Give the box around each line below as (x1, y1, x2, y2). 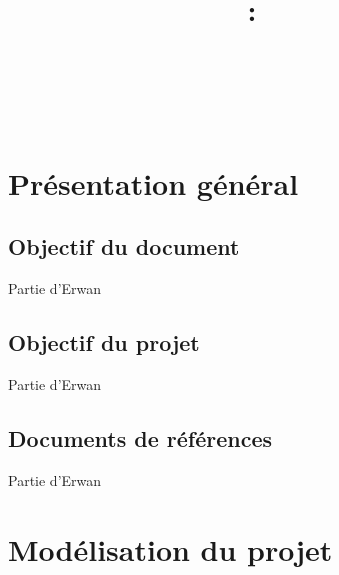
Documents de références (8, 422, 273, 453)
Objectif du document (8, 231, 240, 262)
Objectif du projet (8, 327, 200, 358)
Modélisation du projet (8, 528, 333, 569)
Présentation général (8, 162, 299, 203)
